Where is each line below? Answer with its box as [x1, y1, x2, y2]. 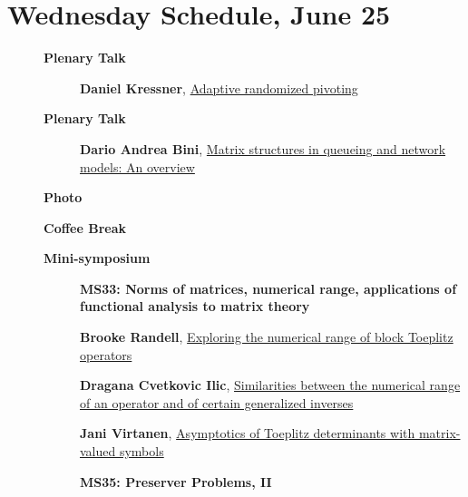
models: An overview [80, 157, 195, 176]
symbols [119, 442, 164, 461]
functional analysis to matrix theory [80, 297, 310, 316]
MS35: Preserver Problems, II [80, 472, 272, 491]
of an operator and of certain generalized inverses [80, 393, 354, 412]
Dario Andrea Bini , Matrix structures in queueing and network [80, 139, 446, 158]
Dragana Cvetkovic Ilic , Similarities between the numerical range [80, 375, 461, 395]
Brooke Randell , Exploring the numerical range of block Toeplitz [80, 327, 453, 346]
